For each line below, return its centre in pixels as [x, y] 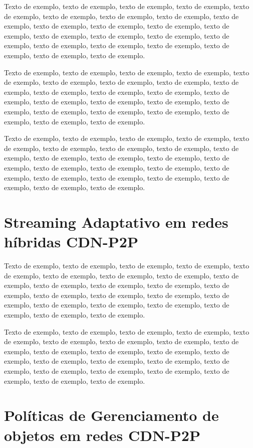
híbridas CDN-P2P [71, 242]
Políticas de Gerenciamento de [111, 415]
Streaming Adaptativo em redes [116, 221]
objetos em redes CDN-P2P [102, 435]
